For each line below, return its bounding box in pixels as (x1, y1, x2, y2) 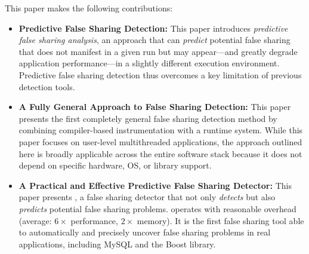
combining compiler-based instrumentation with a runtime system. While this (18, 124, 303, 136)
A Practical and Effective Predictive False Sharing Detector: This (18, 179, 292, 191)
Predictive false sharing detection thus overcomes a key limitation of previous (18, 68, 302, 81)
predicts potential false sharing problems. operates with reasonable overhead (18, 202, 296, 215)
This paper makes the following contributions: (5, 2, 173, 14)
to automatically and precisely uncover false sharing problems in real (18, 226, 271, 238)
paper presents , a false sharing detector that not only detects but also (18, 191, 276, 203)
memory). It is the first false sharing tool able (137, 214, 304, 227)
